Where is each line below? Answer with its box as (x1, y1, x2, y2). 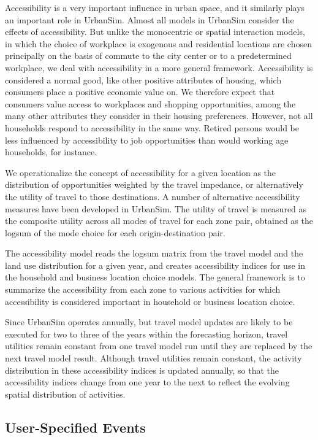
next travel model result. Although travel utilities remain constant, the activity (5, 352, 302, 365)
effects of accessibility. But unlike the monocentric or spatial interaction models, (5, 25, 305, 38)
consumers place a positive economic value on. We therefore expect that (5, 85, 275, 98)
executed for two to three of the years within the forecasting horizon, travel (5, 327, 288, 340)
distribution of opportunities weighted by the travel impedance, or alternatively (5, 178, 303, 191)
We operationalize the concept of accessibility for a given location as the (5, 166, 276, 179)
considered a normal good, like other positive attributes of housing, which (5, 73, 282, 86)
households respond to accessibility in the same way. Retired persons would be (5, 121, 300, 134)
